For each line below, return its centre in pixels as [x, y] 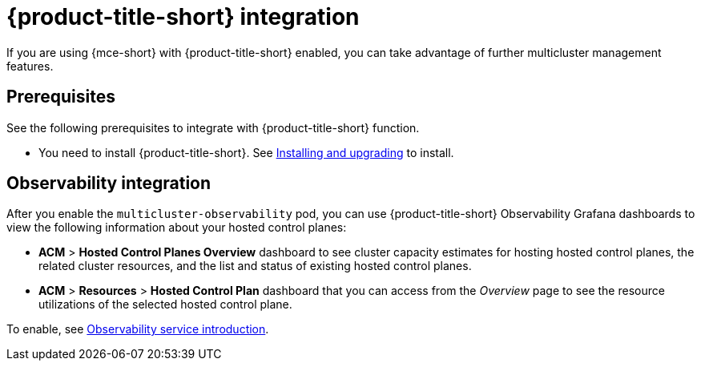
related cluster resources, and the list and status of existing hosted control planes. [255, 266]
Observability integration [109, 183]
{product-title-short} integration [183, 17]
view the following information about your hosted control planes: [177, 228]
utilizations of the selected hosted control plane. [165, 304]
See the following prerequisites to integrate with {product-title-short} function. [213, 127]
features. [30, 66]
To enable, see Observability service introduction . [138, 329]
